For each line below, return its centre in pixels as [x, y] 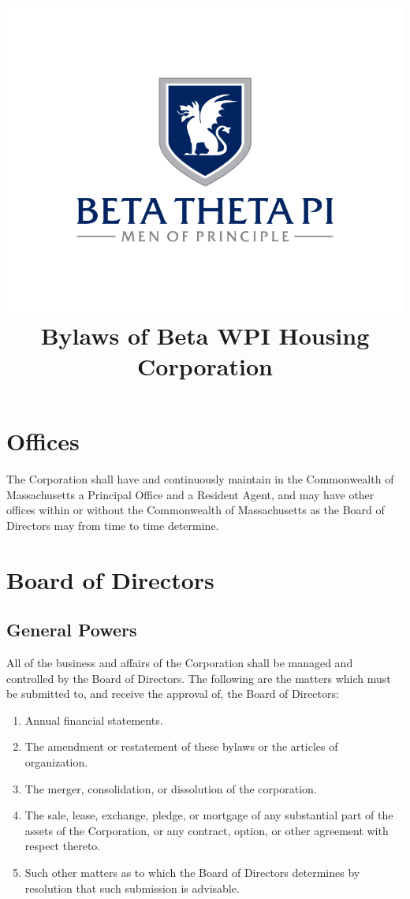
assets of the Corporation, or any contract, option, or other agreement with [207, 830]
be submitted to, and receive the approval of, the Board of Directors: [173, 694]
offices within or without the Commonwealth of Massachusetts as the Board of [196, 510]
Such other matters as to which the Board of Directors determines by [192, 873]
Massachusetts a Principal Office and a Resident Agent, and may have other [190, 494]
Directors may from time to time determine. [113, 525]
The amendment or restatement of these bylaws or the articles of [181, 746]
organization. [56, 762]
